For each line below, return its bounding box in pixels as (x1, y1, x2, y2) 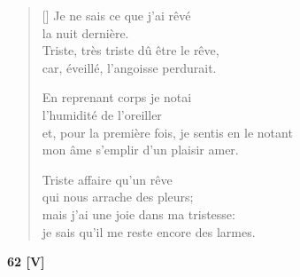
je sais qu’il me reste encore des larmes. (42, 222, 256, 241)
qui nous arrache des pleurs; (42, 187, 194, 206)
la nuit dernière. (42, 23, 129, 42)
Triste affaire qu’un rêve (42, 170, 173, 188)
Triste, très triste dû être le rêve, (42, 41, 219, 59)
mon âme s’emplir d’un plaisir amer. (42, 140, 239, 159)
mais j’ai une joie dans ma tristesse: (42, 204, 235, 223)
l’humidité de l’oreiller (42, 105, 162, 123)
